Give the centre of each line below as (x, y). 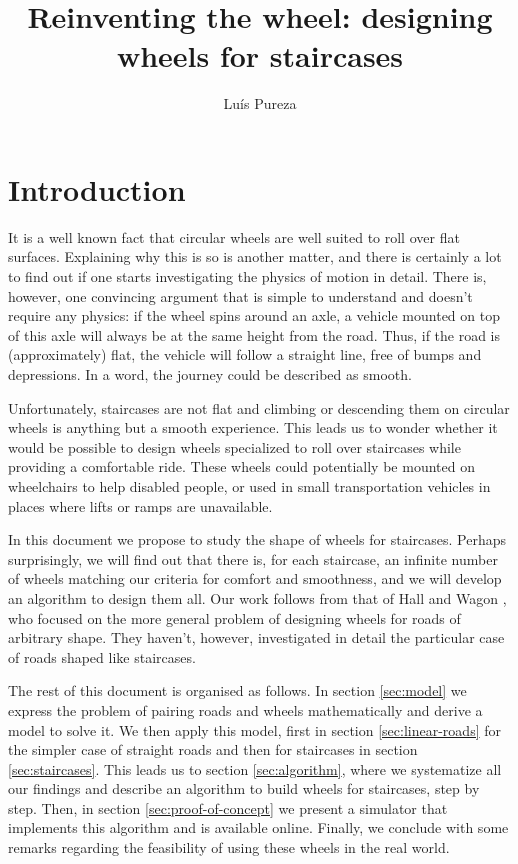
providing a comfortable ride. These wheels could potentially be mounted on (241, 466)
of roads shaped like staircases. (102, 656)
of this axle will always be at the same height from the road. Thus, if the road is (254, 334)
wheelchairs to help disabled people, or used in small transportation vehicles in (249, 485)
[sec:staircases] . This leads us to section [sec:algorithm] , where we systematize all (255, 768)
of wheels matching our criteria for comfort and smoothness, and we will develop (255, 578)
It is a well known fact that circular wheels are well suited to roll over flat (234, 236)
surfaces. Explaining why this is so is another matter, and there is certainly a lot (255, 256)
